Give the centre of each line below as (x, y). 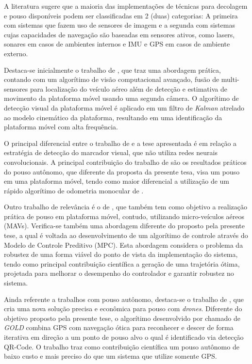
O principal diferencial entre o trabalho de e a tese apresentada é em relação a (120, 143)
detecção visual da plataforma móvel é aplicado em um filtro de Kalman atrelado (124, 107)
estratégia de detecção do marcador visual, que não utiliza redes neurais (111, 152)
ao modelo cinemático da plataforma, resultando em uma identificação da (113, 117)
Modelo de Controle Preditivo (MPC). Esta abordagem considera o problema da (124, 245)
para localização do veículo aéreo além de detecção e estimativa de (128, 88)
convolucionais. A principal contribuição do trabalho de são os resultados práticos (125, 162)
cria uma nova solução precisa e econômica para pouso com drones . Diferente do (123, 309)
